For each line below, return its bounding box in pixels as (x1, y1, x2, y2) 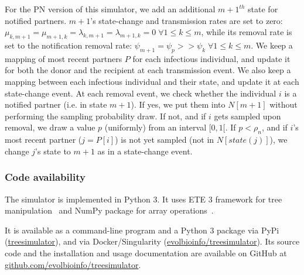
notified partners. (5, 14, 67, 26)
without (269, 98, 298, 111)
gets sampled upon (214, 109, 281, 122)
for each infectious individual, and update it (132, 52, 291, 64)
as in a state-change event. (97, 145, 193, 157)
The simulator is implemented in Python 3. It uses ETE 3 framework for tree (5, 192, 282, 205)
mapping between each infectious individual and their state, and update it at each (5, 75, 299, 87)
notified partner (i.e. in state (5, 98, 107, 111)
